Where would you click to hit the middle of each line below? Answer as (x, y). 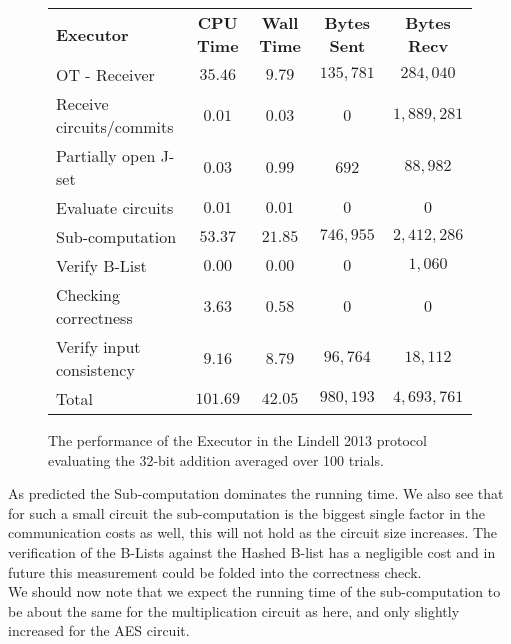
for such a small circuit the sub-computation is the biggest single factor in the (246, 512)
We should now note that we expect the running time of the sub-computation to (254, 591)
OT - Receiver (105, 74)
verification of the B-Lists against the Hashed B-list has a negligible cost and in (252, 551)
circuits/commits (115, 126)
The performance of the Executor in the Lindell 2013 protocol (237, 440)
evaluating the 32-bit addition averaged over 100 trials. (216, 459)
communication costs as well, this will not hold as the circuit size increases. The (253, 532)
